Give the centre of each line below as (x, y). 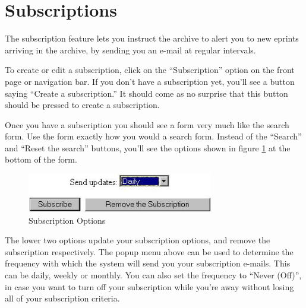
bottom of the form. (41, 159)
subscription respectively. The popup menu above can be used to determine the (149, 251)
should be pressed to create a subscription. (82, 105)
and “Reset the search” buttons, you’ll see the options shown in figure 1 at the (148, 147)
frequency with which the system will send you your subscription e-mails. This (148, 263)
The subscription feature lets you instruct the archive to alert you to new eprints (152, 38)
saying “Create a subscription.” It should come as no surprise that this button (146, 93)
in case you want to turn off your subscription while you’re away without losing (149, 286)
